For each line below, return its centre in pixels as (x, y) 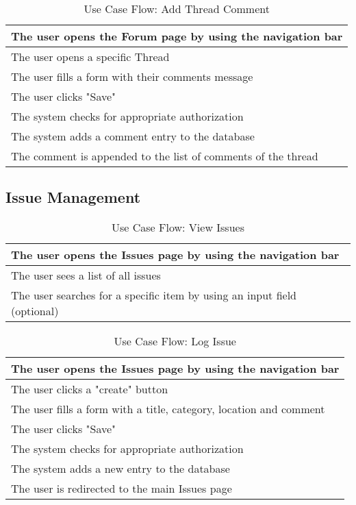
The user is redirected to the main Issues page (122, 489)
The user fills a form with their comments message (132, 76)
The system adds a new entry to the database (120, 469)
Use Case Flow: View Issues (178, 227)
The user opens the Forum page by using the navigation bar (177, 36)
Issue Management (73, 197)
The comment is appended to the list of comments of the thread (165, 156)
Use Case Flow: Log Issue (175, 341)
